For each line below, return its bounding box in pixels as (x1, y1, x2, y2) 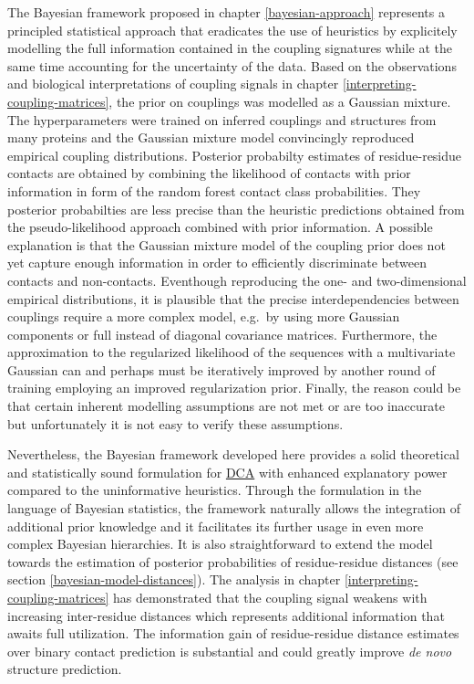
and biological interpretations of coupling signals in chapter (7, 74, 339, 93)
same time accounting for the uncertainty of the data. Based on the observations (7, 56, 457, 75)
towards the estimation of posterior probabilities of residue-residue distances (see (7, 552, 459, 571)
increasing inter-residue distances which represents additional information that (7, 605, 445, 625)
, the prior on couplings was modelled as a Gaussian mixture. (108, 91, 451, 110)
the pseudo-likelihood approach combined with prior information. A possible (7, 217, 433, 237)
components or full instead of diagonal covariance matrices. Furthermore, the (7, 324, 438, 343)
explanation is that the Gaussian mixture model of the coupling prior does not (7, 235, 446, 254)
